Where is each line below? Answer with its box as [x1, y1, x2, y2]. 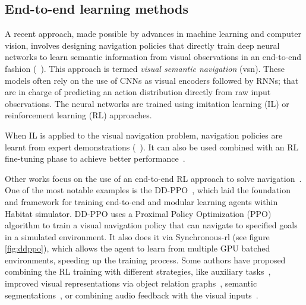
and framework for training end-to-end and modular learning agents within [5, 195, 278, 207]
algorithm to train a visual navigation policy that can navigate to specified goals [5, 219, 298, 231]
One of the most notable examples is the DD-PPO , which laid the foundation [5, 184, 291, 196]
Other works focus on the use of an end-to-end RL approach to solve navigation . [5, 172, 302, 184]
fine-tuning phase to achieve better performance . [5, 152, 185, 165]
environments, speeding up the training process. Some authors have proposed [5, 253, 286, 266]
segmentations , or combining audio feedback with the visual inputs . [5, 288, 258, 301]
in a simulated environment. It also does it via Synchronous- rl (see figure [5, 230, 270, 243]
